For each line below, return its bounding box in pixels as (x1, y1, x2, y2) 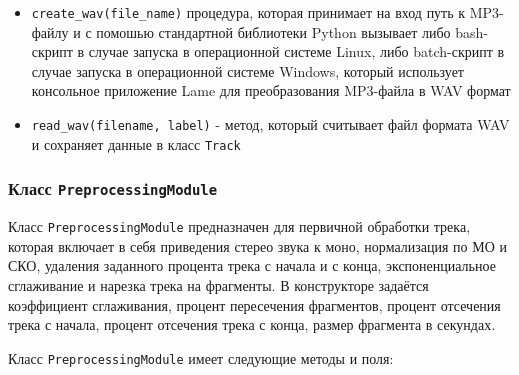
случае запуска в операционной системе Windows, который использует (31, 60, 464, 81)
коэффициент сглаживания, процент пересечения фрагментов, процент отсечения (8, 294, 501, 315)
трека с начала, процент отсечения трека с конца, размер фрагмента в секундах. (8, 314, 496, 335)
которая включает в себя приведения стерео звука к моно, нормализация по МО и (8, 235, 507, 256)
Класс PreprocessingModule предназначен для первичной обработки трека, (8, 216, 471, 237)
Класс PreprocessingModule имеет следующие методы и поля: (8, 347, 394, 368)
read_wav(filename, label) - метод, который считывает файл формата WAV (31, 114, 510, 135)
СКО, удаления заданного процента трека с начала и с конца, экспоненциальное (8, 255, 496, 276)
